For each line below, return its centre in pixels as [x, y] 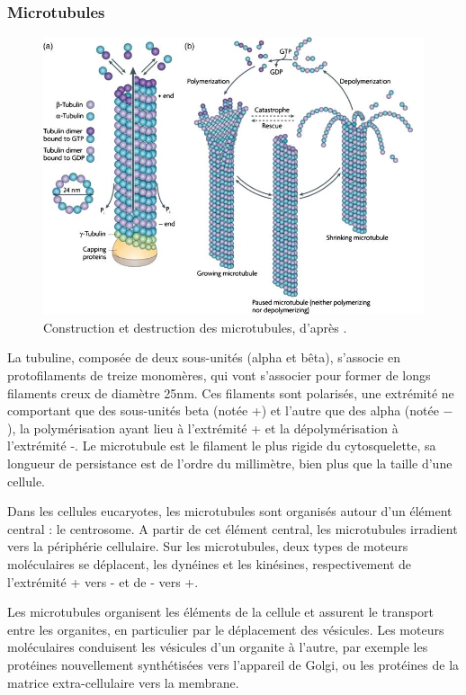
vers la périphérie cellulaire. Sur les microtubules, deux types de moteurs [208, 546]
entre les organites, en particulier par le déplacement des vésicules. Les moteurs [226, 629]
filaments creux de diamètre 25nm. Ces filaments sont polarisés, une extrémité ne [231, 392]
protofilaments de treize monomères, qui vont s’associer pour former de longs [219, 375]
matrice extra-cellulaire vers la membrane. [123, 682]
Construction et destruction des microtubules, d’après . [195, 327]
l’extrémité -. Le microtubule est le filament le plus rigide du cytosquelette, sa [222, 446]
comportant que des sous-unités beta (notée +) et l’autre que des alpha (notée [223, 410]
